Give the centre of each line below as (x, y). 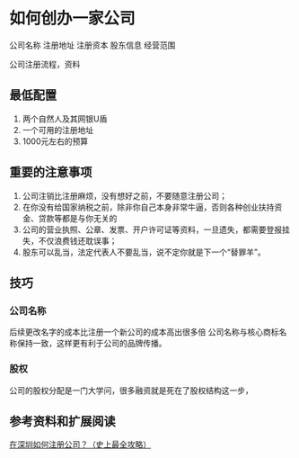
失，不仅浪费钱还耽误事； (70, 240)
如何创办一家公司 (73, 18)
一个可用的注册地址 (58, 130)
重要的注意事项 (51, 172)
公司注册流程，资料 (45, 64)
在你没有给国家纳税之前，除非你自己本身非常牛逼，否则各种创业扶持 (148, 207)
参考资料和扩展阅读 (62, 421)
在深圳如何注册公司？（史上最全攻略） (80, 445)
